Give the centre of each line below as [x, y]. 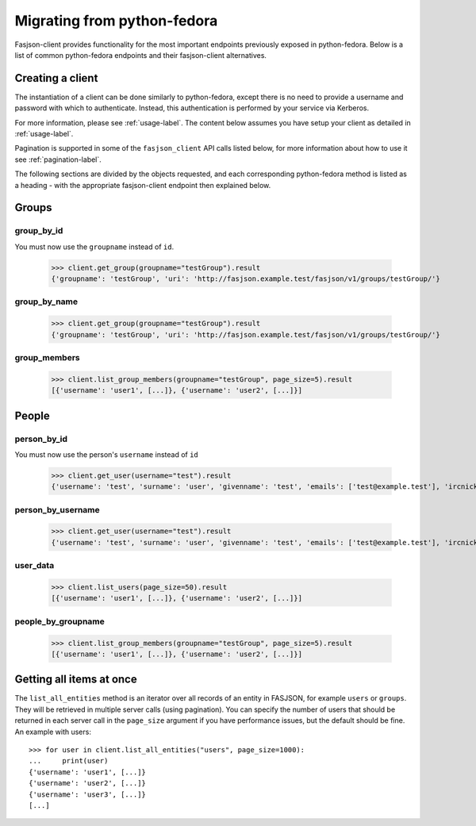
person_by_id [41, 439]
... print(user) [69, 761]
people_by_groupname [59, 621]
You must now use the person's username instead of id [106, 454]
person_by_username [58, 509]
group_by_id [39, 231]
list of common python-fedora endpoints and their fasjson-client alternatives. [141, 55]
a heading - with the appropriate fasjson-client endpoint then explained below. [143, 185]
